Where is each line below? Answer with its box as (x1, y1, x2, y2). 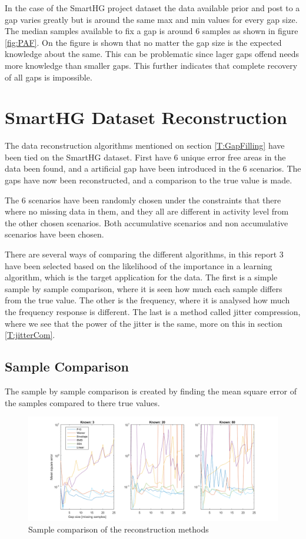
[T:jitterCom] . (5, 329, 55, 341)
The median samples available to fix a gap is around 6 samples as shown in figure (5, 25, 298, 37)
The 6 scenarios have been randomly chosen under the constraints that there (5, 193, 281, 206)
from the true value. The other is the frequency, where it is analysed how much (5, 294, 290, 306)
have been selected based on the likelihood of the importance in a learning (5, 259, 272, 272)
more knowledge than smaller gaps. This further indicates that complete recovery (5, 59, 298, 71)
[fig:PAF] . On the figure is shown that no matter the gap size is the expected (5, 36, 282, 48)
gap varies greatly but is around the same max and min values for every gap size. (5, 13, 298, 25)
